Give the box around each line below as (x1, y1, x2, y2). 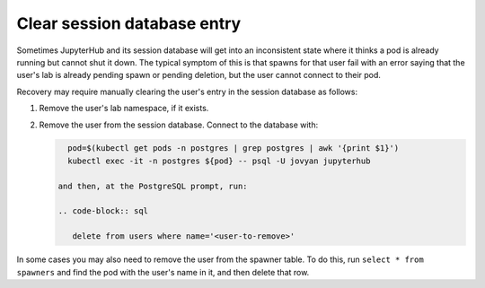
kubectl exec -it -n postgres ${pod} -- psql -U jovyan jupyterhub (67, 155, 371, 166)
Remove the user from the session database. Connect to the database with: (39, 119, 319, 130)
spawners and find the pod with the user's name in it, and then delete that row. (16, 266, 310, 277)
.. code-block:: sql (57, 206, 148, 216)
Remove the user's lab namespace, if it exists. (39, 103, 209, 114)
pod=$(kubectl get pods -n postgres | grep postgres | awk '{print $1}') (67, 144, 400, 153)
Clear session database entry (16, 13, 242, 33)
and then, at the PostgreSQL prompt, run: (57, 180, 248, 191)
